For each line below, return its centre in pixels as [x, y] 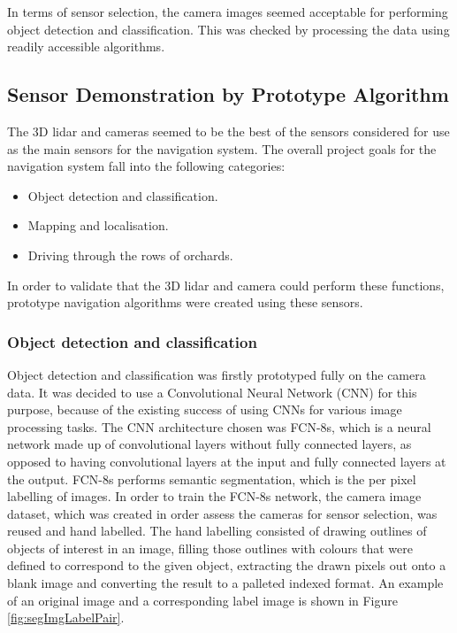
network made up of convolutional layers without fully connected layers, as [209, 444]
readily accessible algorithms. [86, 46]
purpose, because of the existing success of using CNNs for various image [205, 409]
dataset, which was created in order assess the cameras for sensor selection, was [222, 513]
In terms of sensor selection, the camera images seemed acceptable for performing [228, 12]
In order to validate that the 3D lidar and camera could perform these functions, [226, 285]
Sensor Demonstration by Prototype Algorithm [228, 94]
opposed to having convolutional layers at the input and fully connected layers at [227, 461]
